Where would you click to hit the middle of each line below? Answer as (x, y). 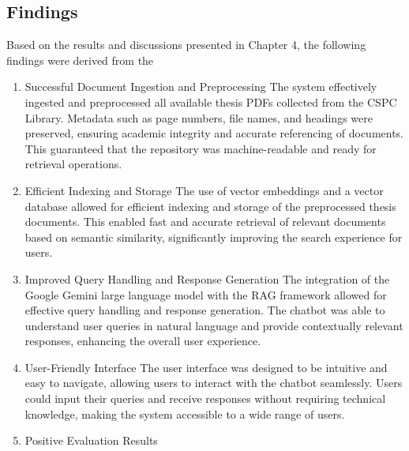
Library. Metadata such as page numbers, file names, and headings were (199, 117)
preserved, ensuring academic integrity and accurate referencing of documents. (214, 133)
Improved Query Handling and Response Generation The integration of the (207, 278)
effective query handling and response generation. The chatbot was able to (205, 310)
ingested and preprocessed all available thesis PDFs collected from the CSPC (211, 101)
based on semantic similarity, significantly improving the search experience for (214, 237)
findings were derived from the (80, 60)
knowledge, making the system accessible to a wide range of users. (185, 413)
